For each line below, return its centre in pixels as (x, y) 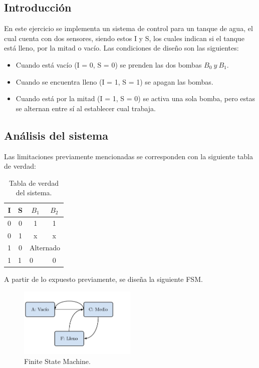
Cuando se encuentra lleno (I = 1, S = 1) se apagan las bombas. (114, 81)
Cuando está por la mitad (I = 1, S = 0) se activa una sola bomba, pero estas (135, 98)
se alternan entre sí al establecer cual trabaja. (86, 108)
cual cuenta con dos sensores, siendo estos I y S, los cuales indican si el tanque (124, 38)
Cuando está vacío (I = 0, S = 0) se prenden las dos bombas (109, 64)
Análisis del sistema (56, 135)
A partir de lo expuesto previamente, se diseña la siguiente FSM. (103, 279)
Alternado (45, 248)
